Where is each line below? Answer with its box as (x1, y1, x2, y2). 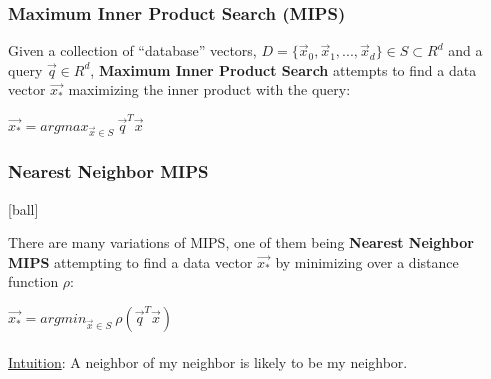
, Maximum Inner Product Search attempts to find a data (90, 59, 477, 80)
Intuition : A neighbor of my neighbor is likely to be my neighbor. (8, 351, 408, 372)
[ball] (8, 198, 39, 219)
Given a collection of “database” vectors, (8, 40, 257, 61)
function (8, 271, 59, 292)
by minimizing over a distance (275, 251, 459, 272)
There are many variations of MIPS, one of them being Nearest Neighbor (8, 232, 474, 253)
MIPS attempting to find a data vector (8, 251, 253, 272)
